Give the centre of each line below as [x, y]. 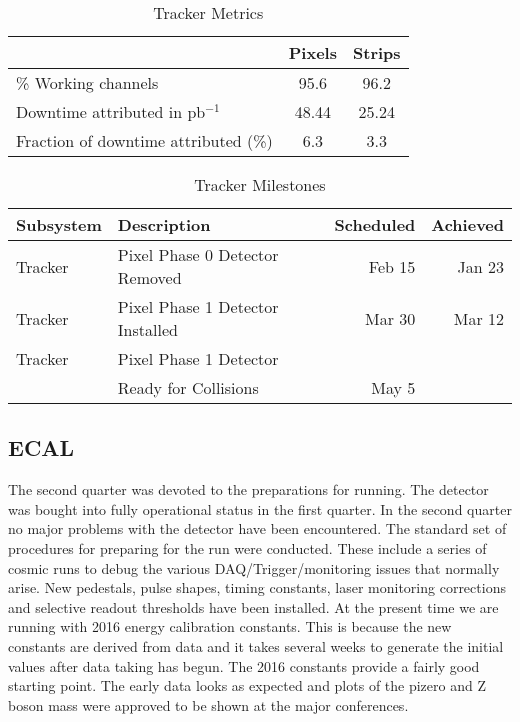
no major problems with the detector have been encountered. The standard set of [257, 528]
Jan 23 [480, 266]
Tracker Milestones [260, 184]
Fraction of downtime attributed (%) [144, 140]
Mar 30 [390, 318]
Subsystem [59, 224]
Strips [377, 52]
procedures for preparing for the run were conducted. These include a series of [247, 547]
